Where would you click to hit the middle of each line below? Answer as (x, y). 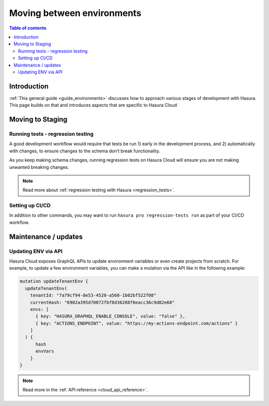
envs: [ (40, 309)
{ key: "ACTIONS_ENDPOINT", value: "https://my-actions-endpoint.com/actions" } (137, 323)
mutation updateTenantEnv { (54, 281)
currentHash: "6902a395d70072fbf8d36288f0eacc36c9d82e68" (102, 302)
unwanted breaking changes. (39, 167)
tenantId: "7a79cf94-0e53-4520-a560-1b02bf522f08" (93, 295)
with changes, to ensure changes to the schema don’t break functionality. (85, 151)
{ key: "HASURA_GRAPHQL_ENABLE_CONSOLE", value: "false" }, (110, 316)
